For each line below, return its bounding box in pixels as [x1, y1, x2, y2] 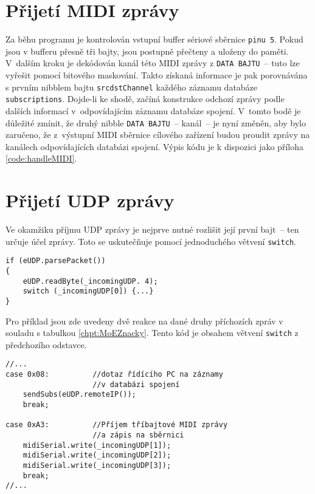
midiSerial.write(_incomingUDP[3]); [22, 461, 171, 470]
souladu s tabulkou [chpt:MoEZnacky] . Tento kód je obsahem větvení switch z [5, 326, 299, 339]
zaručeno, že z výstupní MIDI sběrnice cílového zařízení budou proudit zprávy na [5, 128, 310, 141]
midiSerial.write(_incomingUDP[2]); [22, 451, 171, 460]
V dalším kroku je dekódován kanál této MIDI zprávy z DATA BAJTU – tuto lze [5, 57, 300, 69]
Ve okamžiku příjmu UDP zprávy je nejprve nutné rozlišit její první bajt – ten [5, 223, 299, 236]
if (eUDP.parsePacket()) [5, 256, 106, 266]
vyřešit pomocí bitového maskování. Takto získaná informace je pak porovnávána [5, 69, 308, 81]
